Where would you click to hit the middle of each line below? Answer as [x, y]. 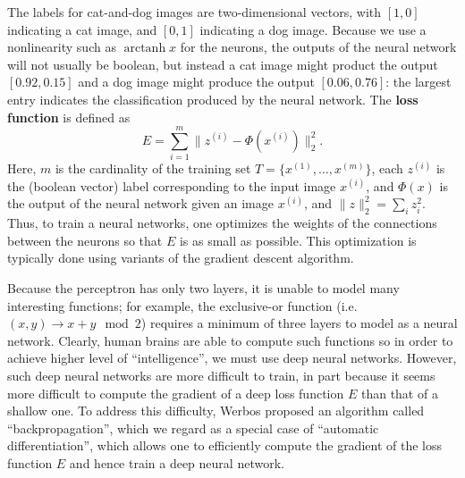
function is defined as [69, 117]
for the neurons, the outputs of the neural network [318, 47]
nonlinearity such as [62, 47]
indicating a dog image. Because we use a [313, 29]
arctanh [145, 49]
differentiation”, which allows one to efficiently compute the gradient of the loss [224, 445]
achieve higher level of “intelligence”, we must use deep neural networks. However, [232, 358]
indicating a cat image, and [82, 29]
